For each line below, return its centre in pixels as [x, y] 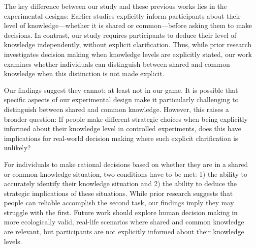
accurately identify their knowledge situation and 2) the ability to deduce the [121, 183]
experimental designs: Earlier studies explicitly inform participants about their [122, 15]
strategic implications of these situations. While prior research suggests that [118, 193]
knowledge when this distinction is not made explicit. [84, 73]
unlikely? [17, 148]
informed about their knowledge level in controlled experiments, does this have [123, 128]
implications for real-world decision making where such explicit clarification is [121, 138]
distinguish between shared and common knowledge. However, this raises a [117, 109]
